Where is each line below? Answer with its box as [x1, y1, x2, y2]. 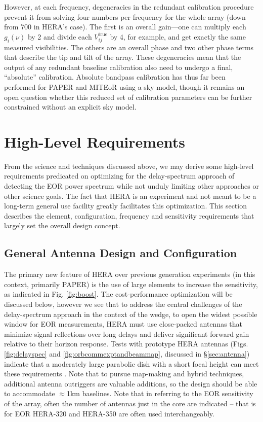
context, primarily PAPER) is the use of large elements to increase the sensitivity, [4, 278, 258, 289]
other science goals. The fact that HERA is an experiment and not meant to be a [4, 190, 256, 201]
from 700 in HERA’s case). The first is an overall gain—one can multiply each [4, 21, 246, 32]
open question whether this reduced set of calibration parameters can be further [4, 91, 252, 102]
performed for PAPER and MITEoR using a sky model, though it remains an [4, 81, 245, 92]
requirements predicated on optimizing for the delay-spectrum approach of [4, 170, 235, 181]
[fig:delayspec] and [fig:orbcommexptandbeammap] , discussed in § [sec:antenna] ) [4, 348, 250, 359]
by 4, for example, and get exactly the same [110, 31, 246, 42]
